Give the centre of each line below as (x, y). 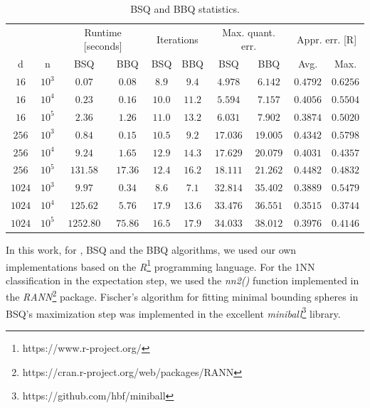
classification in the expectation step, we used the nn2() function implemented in (183, 280)
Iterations (177, 39)
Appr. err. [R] (327, 39)
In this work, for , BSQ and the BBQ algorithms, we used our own (151, 249)
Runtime (103, 32)
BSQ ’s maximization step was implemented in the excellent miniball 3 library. (173, 312)
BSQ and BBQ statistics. (185, 9)
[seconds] (103, 46)
